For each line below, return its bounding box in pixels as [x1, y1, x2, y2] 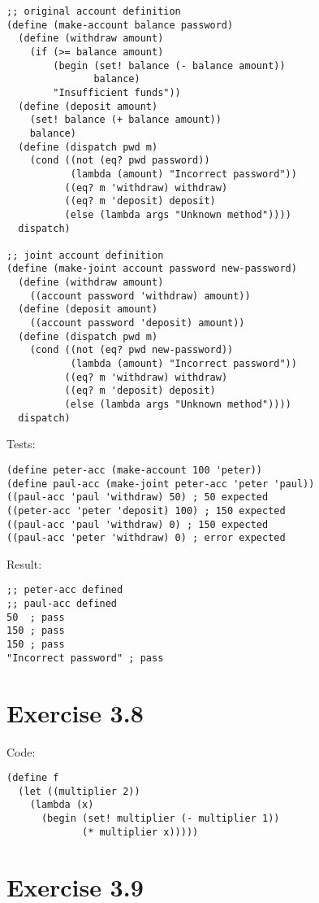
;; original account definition [6, 6, 181, 17]
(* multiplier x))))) [82, 826, 199, 838]
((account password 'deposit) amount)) [29, 317, 245, 329]
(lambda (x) [29, 799, 94, 811]
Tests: [6, 435, 36, 452]
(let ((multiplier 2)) [18, 785, 140, 797]
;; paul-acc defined [6, 598, 118, 610]
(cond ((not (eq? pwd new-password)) [29, 344, 234, 356]
